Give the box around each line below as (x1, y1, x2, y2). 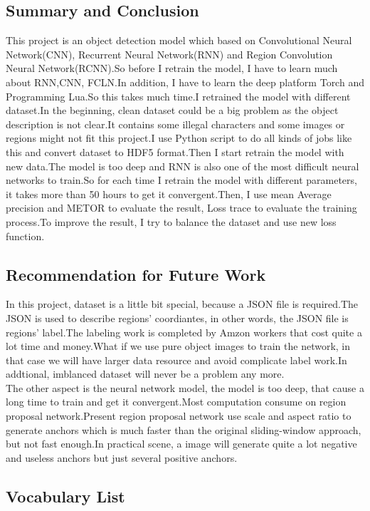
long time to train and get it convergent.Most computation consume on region (6, 394, 347, 409)
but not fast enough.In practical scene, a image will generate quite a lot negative (6, 436, 357, 451)
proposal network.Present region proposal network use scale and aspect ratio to (6, 408, 351, 423)
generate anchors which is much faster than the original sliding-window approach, (6, 422, 361, 437)
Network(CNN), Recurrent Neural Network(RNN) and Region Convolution (6, 46, 333, 61)
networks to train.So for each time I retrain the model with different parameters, (6, 172, 357, 187)
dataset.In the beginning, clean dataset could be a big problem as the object (6, 103, 339, 118)
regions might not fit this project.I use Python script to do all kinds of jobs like (6, 130, 352, 145)
